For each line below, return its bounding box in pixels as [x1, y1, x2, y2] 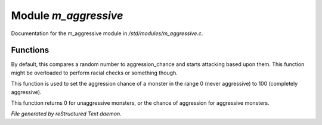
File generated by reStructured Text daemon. [11, 110, 122, 117]
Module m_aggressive [11, 9, 123, 22]
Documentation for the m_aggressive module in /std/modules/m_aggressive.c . [11, 30, 203, 37]
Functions [11, 45, 49, 55]
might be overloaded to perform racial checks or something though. [11, 69, 178, 76]
